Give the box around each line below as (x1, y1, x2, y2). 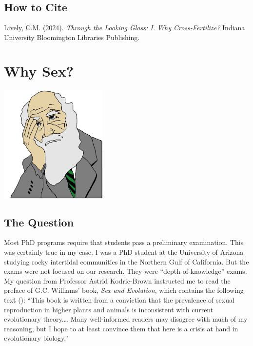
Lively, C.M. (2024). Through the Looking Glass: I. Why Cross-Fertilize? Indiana (4, 22, 245, 33)
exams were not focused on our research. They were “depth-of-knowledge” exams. (4, 266, 247, 276)
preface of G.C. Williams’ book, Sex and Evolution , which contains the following (4, 285, 244, 295)
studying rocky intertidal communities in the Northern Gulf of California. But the (4, 256, 249, 266)
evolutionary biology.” (4, 333, 68, 343)
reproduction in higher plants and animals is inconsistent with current (4, 304, 214, 314)
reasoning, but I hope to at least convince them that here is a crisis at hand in (4, 323, 238, 333)
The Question (4, 214, 74, 229)
